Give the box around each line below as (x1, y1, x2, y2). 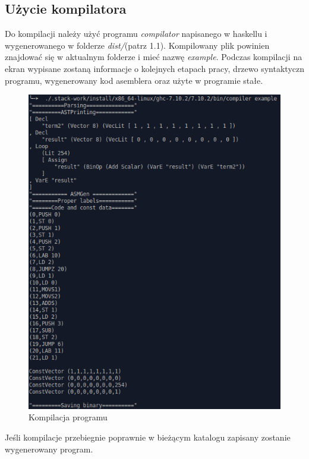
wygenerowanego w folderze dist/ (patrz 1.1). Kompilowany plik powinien (5, 39, 270, 51)
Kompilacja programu (29, 411, 108, 423)
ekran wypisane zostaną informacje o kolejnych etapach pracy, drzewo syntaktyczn (5, 62, 304, 74)
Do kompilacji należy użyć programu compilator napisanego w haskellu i (5, 27, 267, 40)
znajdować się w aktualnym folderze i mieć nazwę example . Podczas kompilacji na (5, 51, 302, 63)
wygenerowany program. (5, 442, 93, 455)
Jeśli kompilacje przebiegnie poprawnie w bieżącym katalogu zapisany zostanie (5, 431, 291, 444)
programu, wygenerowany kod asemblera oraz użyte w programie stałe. (5, 74, 263, 86)
